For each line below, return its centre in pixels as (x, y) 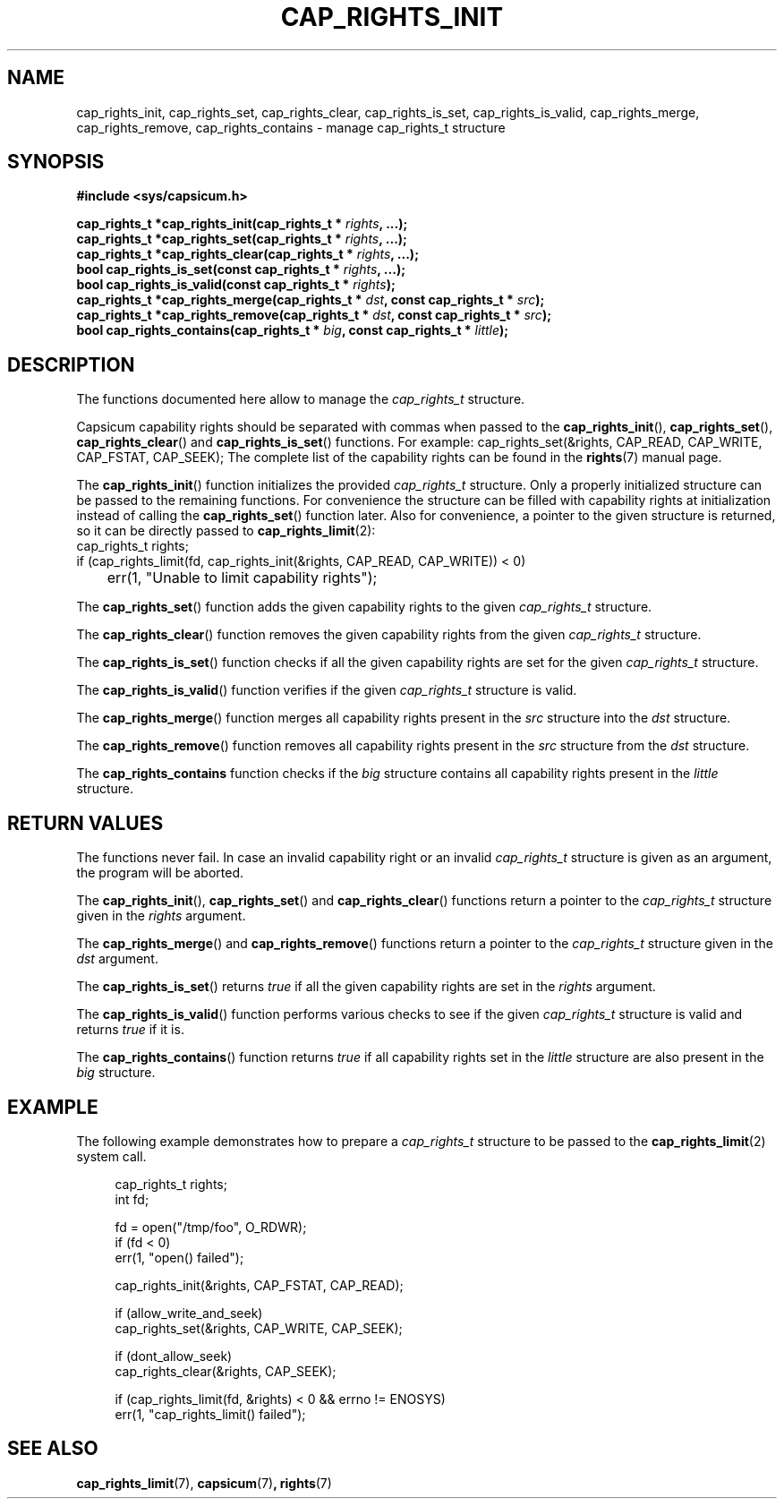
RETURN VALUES (85, 823)
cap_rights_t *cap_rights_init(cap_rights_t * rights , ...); (242, 224)
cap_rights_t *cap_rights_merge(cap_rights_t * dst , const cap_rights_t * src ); (311, 300)
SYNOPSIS (56, 162)
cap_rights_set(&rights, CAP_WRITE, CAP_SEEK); (259, 1328)
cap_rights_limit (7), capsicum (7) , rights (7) (204, 1483)
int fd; (132, 1199)
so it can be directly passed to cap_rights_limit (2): (226, 531)
